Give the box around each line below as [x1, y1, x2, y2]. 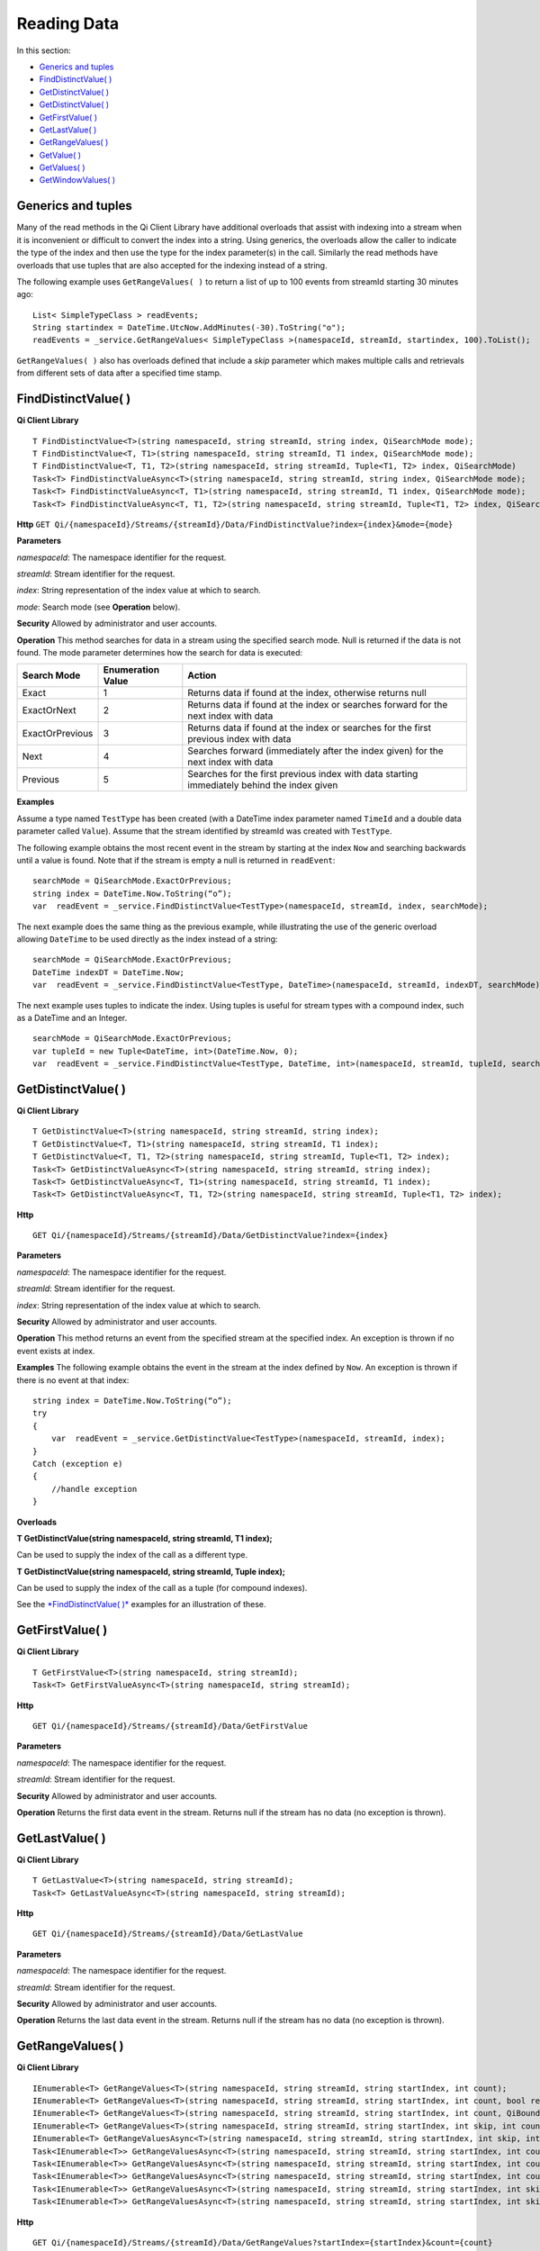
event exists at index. [16, 1345, 95, 1356]
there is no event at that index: [16, 1374, 130, 1386]
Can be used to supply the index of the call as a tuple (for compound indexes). [16, 1583, 308, 1594]
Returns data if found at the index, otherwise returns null [187, 687, 427, 700]
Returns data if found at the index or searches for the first [187, 721, 432, 734]
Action [187, 669, 217, 682]
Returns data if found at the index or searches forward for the [187, 699, 448, 711]
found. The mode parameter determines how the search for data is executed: [16, 647, 303, 658]
